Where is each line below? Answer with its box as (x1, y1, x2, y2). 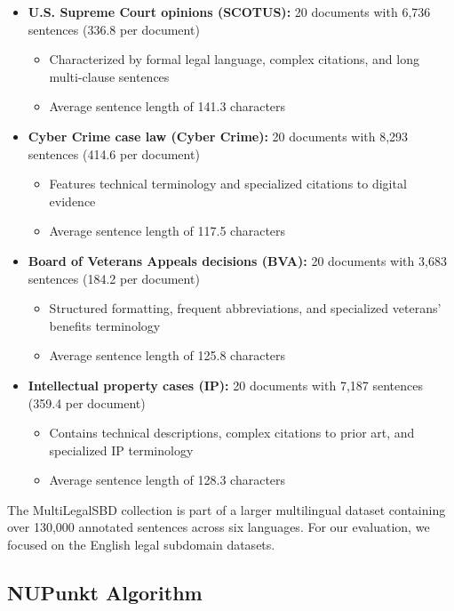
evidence (49, 191, 96, 210)
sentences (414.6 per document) (28, 144, 200, 163)
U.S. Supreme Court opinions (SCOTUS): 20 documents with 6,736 (28, 3, 431, 20)
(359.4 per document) (28, 393, 146, 412)
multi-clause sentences (49, 67, 170, 85)
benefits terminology (49, 316, 161, 334)
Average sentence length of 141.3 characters (49, 97, 286, 116)
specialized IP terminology (49, 440, 194, 459)
